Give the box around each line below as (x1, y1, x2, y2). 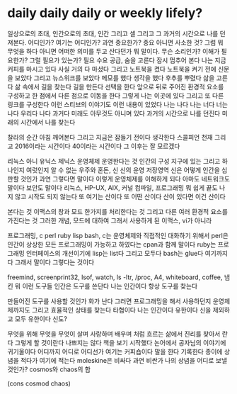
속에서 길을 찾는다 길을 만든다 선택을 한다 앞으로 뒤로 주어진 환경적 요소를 (22, 82, 224, 91)
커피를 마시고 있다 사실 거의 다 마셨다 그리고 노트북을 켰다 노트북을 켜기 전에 (7, 64, 217, 73)
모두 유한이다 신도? (14, 314, 67, 323)
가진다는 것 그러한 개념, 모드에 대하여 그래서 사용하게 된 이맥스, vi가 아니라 (7, 216, 212, 225)
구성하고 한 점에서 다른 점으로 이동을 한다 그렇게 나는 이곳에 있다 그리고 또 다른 (7, 91, 224, 100)
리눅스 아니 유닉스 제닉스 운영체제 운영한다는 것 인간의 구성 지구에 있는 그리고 (7, 157, 221, 165)
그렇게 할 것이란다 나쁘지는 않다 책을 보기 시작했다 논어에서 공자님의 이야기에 (14, 338, 226, 347)
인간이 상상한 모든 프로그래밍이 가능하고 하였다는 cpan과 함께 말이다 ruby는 (7, 240, 216, 249)
